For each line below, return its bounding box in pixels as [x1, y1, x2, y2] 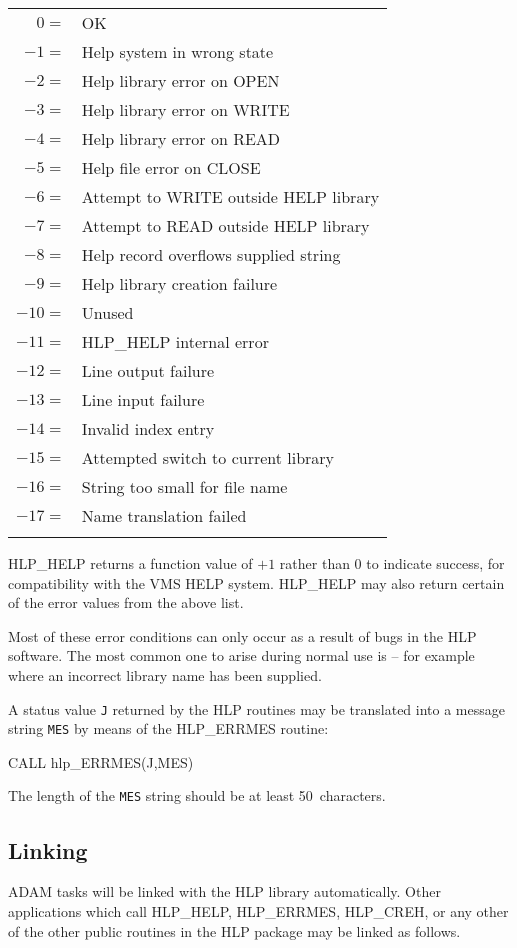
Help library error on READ [81, 127, 281, 150]
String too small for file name [81, 475, 288, 498]
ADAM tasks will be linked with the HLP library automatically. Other [8, 881, 441, 902]
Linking [8, 834, 88, 865]
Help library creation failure [81, 272, 278, 295]
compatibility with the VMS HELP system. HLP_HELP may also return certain [8, 572, 505, 593]
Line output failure [81, 359, 215, 382]
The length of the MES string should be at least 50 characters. [8, 785, 386, 806]
